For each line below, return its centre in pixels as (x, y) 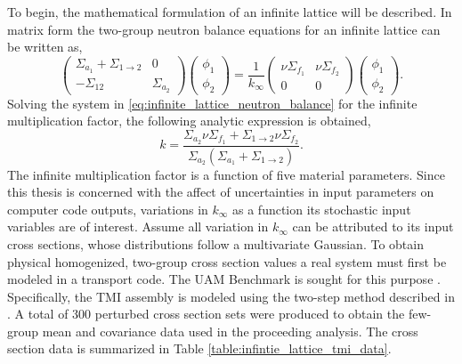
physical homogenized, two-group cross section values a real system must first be (227, 261)
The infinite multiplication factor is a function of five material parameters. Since (226, 174)
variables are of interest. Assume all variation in (138, 226)
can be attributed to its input (373, 226)
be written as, (45, 47)
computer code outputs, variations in (108, 209)
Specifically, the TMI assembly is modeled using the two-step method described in (231, 296)
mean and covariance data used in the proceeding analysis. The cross (230, 331)
